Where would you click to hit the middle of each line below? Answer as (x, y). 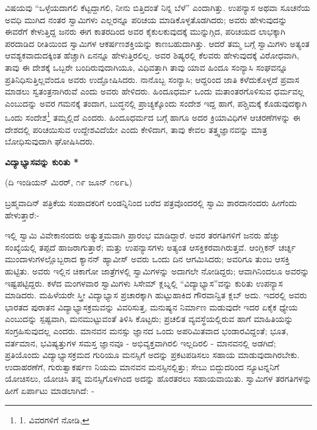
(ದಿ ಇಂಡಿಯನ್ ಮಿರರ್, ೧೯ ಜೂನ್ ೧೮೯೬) (69, 182)
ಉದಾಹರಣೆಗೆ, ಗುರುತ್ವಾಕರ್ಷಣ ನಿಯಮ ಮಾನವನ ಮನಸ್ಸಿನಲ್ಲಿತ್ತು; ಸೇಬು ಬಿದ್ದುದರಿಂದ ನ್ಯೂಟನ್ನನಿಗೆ (142, 366)
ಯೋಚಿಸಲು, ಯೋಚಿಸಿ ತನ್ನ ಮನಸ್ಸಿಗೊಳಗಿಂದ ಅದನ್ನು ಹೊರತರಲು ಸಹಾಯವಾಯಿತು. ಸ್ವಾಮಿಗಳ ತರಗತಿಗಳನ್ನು (158, 378)
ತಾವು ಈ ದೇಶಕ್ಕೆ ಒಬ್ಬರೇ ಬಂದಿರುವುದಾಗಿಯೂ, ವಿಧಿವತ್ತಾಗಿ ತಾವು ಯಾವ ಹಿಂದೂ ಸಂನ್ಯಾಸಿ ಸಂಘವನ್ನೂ (146, 67)
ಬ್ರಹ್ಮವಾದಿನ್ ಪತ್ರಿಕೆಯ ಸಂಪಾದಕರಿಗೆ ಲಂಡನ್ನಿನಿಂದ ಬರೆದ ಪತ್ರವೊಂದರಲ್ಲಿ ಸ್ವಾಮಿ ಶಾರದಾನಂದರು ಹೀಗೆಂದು (151, 202)
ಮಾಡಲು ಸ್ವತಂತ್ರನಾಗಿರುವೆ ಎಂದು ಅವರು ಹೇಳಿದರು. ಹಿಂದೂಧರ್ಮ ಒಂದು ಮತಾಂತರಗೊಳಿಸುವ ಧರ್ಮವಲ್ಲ (155, 91)
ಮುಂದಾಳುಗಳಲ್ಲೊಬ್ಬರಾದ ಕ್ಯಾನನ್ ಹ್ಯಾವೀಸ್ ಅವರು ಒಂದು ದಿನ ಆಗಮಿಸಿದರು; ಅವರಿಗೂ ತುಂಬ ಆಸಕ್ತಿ (148, 259)
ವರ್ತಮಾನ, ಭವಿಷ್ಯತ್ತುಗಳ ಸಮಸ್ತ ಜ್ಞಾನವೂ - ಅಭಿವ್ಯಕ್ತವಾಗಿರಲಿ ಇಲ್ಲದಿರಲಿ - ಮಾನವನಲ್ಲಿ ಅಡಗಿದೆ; (141, 342)
